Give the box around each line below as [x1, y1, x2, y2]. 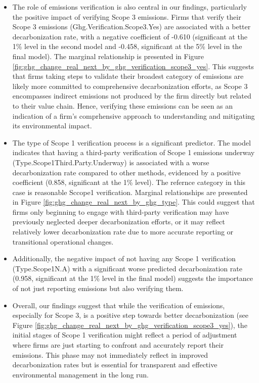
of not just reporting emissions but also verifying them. [12, 283, 184, 294]
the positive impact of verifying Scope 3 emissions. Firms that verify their [12, 11, 241, 22]
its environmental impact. [12, 120, 92, 131]
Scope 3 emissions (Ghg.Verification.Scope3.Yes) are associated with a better [12, 21, 251, 32]
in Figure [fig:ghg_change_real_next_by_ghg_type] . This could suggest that [12, 197, 255, 207]
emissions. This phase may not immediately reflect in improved [12, 349, 208, 360]
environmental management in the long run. [12, 369, 149, 379]
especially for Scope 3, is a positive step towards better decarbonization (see [12, 310, 248, 320]
